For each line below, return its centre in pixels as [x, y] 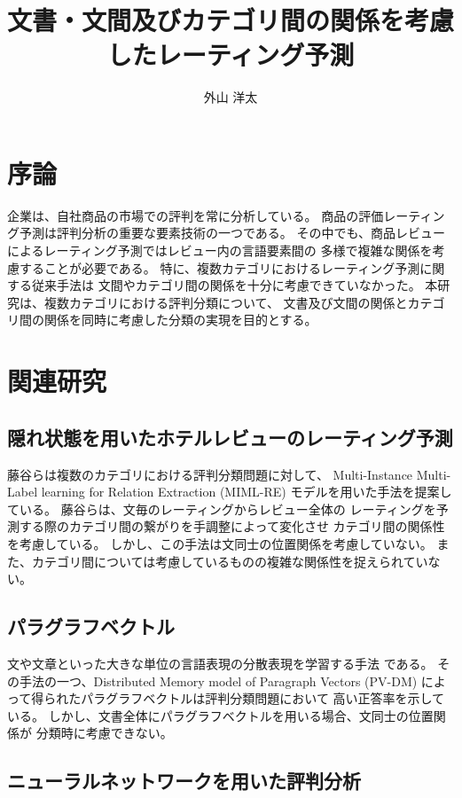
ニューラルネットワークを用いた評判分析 [184, 781]
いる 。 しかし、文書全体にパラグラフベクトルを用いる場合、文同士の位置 [220, 715]
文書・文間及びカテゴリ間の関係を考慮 [231, 20]
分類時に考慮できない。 [104, 733]
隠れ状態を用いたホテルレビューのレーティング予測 [230, 437]
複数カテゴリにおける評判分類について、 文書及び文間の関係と [226, 302]
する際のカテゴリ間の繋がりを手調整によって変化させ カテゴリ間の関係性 [232, 526]
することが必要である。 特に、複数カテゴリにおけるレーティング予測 [219, 267]
